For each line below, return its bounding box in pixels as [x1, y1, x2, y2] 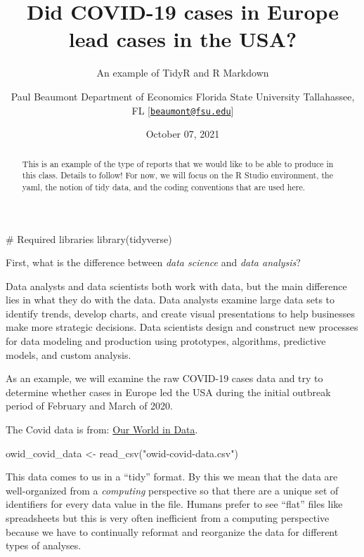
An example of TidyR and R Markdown [96, 65, 269, 80]
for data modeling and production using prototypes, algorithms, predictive [6, 334, 326, 348]
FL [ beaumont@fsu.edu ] [131, 103, 234, 117]
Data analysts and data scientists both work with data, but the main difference [6, 278, 347, 293]
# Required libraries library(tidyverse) [6, 231, 172, 246]
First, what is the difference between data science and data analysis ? [6, 255, 301, 270]
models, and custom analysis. [6, 347, 131, 362]
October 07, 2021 [145, 126, 220, 141]
